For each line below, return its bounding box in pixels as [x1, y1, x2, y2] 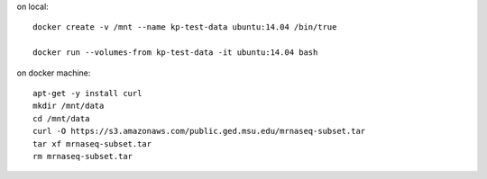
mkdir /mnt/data [32, 101, 105, 112]
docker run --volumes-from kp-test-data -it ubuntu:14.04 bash [32, 48, 318, 58]
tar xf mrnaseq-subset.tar [32, 139, 152, 148]
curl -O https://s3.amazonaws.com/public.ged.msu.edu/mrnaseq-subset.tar [32, 126, 366, 137]
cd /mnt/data [32, 113, 90, 123]
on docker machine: [16, 67, 91, 78]
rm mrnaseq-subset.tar [32, 151, 133, 161]
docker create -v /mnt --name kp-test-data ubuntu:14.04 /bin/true [32, 22, 337, 32]
